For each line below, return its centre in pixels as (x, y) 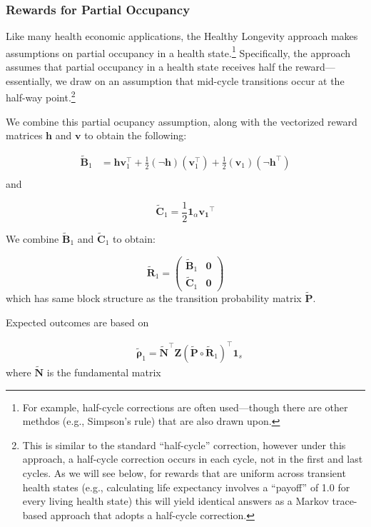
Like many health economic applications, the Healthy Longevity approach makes (182, 36)
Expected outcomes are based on (77, 322)
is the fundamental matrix (104, 372)
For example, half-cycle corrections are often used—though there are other (185, 407)
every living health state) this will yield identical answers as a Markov (176, 501)
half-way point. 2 (41, 96)
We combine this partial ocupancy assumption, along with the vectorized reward (182, 121)
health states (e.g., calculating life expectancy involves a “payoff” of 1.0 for (186, 487)
